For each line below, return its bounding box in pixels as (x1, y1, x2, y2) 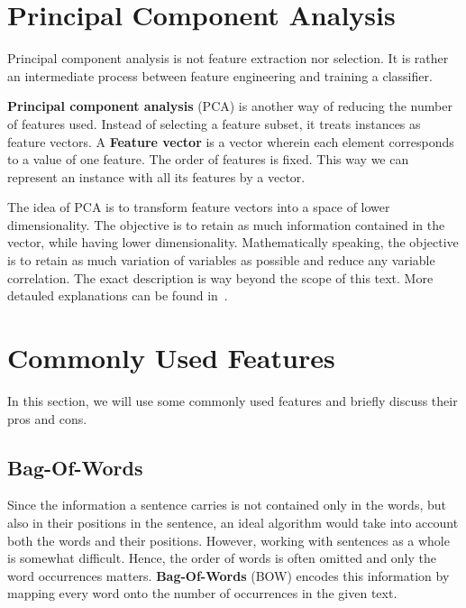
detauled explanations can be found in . (7, 286, 228, 305)
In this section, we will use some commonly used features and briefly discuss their (7, 391, 458, 410)
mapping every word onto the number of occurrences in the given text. (7, 584, 397, 603)
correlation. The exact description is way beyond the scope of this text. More (7, 268, 434, 287)
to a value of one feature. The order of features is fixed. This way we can (7, 150, 409, 169)
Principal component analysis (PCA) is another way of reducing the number (7, 97, 452, 115)
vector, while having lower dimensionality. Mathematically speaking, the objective (7, 233, 459, 252)
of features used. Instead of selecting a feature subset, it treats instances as (7, 114, 421, 133)
